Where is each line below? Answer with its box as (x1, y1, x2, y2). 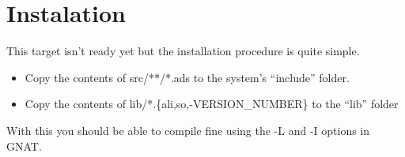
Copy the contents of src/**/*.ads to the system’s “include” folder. (25, 69, 350, 85)
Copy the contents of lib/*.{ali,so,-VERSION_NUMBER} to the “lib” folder (25, 95, 399, 112)
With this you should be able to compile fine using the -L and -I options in (6, 121, 370, 138)
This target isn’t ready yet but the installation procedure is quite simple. (6, 43, 360, 59)
